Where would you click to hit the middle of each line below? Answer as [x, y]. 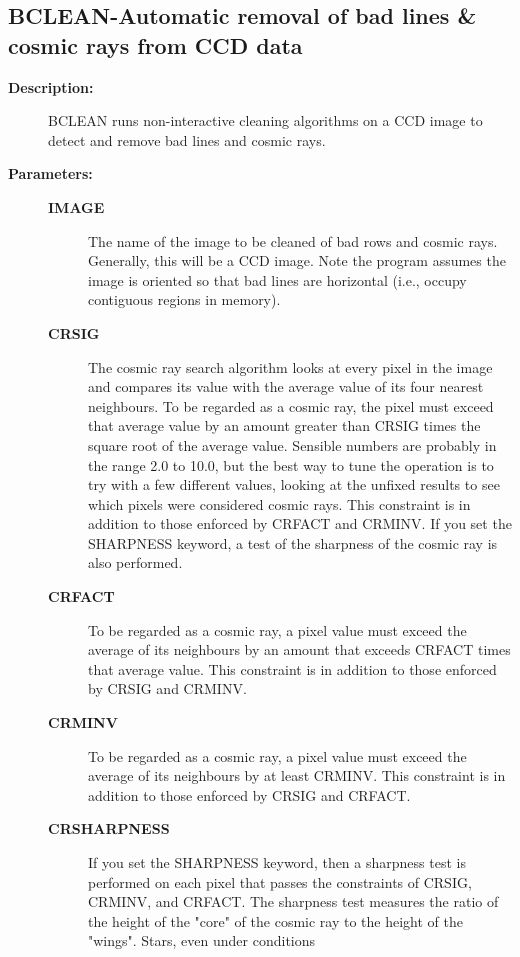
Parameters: [50, 173]
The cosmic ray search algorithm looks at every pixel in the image [290, 366]
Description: [51, 86]
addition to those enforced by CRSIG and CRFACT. [249, 794]
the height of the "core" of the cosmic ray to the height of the [275, 920]
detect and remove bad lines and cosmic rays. [187, 139]
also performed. [135, 562]
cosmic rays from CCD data [155, 44]
